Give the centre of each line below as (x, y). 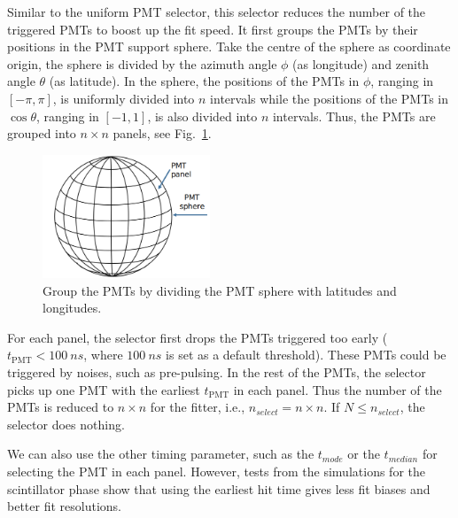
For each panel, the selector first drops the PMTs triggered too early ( (198, 337)
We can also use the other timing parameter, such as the (161, 454)
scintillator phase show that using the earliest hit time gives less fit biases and (219, 488)
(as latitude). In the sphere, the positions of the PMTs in (204, 81)
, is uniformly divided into (124, 98)
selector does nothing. (66, 424)
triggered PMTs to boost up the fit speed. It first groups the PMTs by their (213, 29)
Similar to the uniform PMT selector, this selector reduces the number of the (217, 12)
